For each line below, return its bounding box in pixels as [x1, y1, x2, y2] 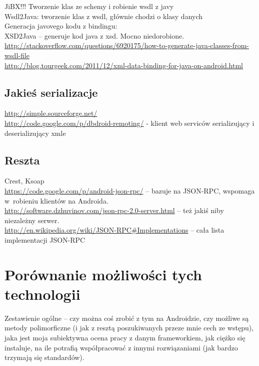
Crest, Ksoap [4, 175, 44, 186]
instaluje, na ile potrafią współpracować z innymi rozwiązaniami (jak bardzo [4, 342, 238, 352]
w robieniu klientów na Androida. [4, 195, 108, 206]
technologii [4, 283, 80, 304]
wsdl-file [4, 50, 29, 60]
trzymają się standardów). [4, 352, 84, 362]
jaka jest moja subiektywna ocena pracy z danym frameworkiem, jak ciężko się [4, 332, 245, 342]
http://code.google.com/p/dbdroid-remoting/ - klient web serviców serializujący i [4, 117, 254, 128]
